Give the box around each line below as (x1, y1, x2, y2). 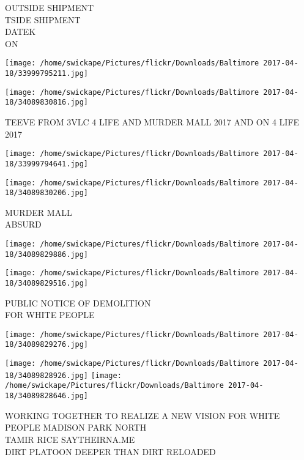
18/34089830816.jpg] (5, 98, 89, 107)
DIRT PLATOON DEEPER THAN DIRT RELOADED (5, 445, 216, 458)
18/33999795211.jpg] (5, 69, 89, 78)
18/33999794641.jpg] (5, 159, 89, 168)
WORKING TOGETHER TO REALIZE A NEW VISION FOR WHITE (5, 409, 280, 421)
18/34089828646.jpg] (5, 391, 89, 401)
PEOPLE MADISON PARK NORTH (5, 421, 147, 434)
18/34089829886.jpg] (5, 250, 89, 259)
